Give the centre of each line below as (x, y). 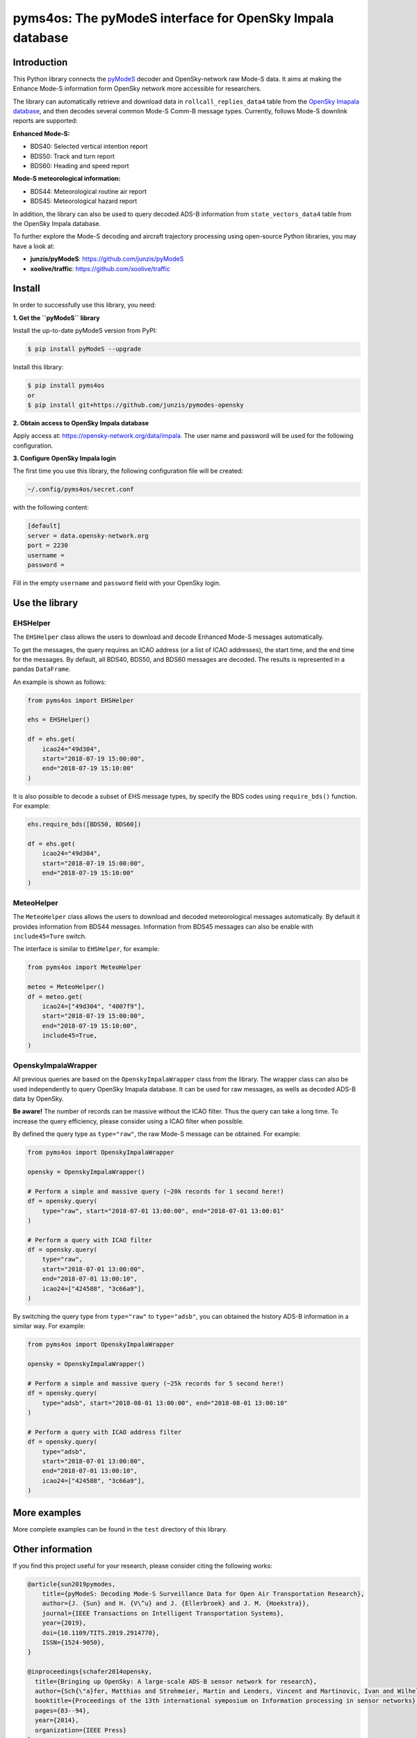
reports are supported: (45, 121)
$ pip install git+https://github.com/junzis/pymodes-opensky (136, 405)
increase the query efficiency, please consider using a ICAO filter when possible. (129, 1121)
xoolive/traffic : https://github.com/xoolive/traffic (100, 268)
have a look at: (34, 246)
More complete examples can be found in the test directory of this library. (120, 1529)
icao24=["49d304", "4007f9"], (93, 1006)
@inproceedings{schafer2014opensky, (90, 1672)
